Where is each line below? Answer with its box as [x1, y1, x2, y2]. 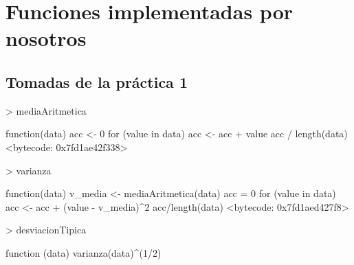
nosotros [5, 24, 87, 52]
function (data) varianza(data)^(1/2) [5, 245, 162, 260]
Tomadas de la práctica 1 [5, 71, 188, 92]
